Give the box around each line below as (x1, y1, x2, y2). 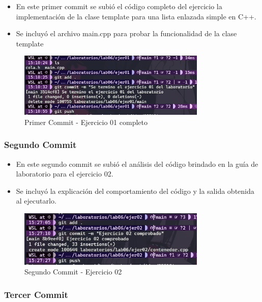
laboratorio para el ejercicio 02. (16, 168, 113, 179)
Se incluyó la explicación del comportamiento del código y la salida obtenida (16, 185, 254, 196)
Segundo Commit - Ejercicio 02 (24, 266, 122, 277)
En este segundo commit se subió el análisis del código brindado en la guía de (16, 158, 258, 169)
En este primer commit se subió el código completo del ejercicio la (16, 1, 222, 11)
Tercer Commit (4, 288, 68, 300)
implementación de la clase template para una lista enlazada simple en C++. (16, 11, 256, 21)
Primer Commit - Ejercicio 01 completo (24, 116, 148, 127)
